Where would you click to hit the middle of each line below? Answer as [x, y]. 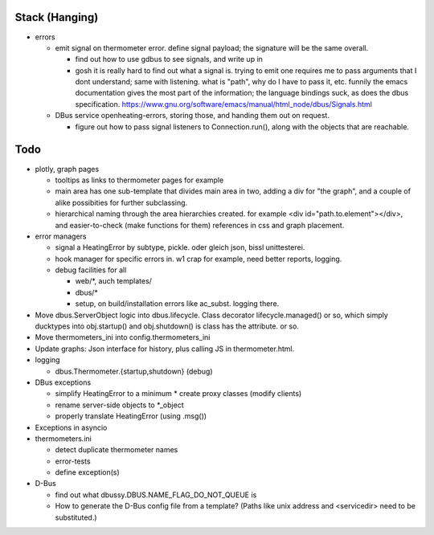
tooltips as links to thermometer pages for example [139, 180]
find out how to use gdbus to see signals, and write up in [169, 59]
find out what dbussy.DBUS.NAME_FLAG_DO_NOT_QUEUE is [156, 495]
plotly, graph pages [67, 169]
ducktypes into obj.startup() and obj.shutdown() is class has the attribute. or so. [167, 326]
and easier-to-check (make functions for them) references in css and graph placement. [200, 225]
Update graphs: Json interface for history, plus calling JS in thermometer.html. [165, 349]
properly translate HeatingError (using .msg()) [131, 416]
